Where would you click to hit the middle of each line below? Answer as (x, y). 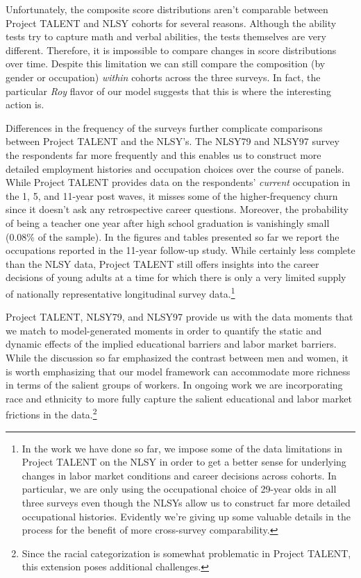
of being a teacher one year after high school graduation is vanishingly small (168, 222)
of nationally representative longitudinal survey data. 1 (120, 292)
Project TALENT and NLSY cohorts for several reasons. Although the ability (171, 23)
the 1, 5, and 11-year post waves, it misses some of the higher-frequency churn (172, 195)
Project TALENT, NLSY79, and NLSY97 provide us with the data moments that (179, 317)
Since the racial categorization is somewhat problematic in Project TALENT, (186, 553)
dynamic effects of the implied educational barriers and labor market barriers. (171, 344)
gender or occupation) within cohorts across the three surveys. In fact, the (163, 77)
